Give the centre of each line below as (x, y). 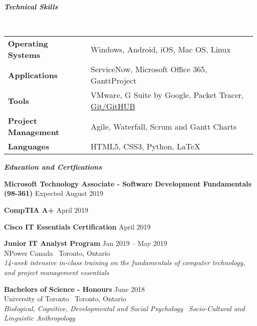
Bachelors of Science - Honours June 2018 (74, 289)
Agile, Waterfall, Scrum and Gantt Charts (164, 126)
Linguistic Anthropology (40, 318)
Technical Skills (31, 6)
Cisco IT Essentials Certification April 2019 (77, 226)
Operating (28, 44)
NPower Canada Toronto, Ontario (57, 253)
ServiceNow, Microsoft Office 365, (149, 69)
